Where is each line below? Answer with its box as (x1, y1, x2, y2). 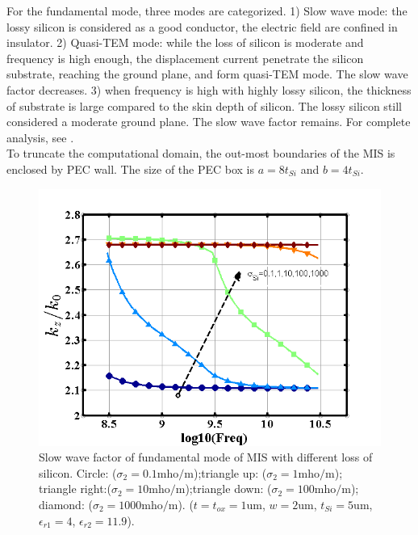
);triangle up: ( (193, 464, 267, 481)
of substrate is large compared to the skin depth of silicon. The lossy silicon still (6, 97, 403, 114)
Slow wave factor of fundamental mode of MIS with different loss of (39, 449, 373, 465)
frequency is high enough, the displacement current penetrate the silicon (6, 49, 364, 66)
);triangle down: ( (185, 480, 272, 497)
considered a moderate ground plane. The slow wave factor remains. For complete (6, 113, 411, 130)
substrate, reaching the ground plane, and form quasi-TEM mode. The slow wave (6, 65, 408, 82)
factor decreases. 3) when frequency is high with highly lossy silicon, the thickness (6, 81, 412, 98)
